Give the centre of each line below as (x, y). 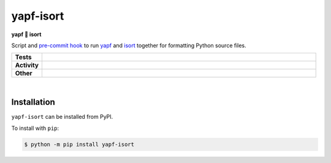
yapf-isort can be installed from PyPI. (62, 117)
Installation (33, 102)
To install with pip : (35, 128)
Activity (27, 66)
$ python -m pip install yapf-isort (79, 144)
